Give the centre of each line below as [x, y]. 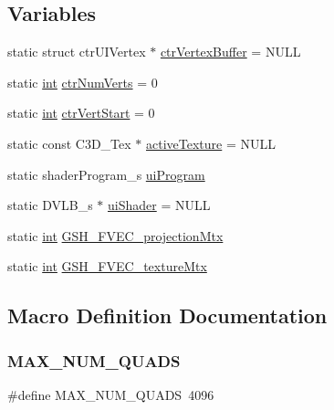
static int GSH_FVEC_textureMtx [107, 266]
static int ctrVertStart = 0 [81, 113]
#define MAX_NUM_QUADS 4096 [111, 394]
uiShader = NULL [159, 205]
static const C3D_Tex [69, 143]
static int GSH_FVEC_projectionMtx [115, 235]
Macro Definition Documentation [167, 315]
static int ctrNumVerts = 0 [83, 82]
